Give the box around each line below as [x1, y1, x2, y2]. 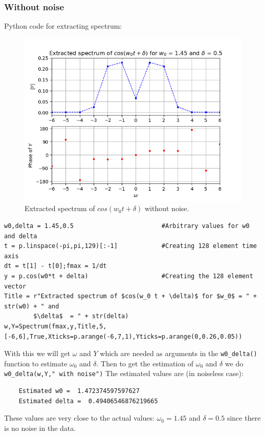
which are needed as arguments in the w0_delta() [100, 348, 257, 359]
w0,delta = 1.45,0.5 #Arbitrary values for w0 [4, 222, 250, 230]
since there [227, 412, 261, 423]
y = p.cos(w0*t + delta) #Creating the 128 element [4, 272, 253, 280]
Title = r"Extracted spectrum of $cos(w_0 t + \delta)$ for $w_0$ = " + [4, 293, 257, 300]
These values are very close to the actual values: [4, 412, 154, 423]
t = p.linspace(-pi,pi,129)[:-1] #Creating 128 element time [4, 242, 257, 250]
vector [4, 282, 26, 290]
